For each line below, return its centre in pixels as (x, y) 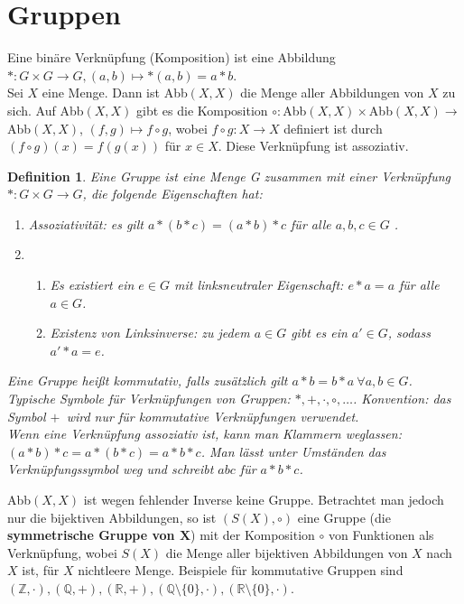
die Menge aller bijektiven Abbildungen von (287, 552)
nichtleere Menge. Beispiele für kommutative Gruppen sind (241, 570)
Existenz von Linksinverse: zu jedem (150, 333)
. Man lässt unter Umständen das (293, 451)
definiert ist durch (333, 128)
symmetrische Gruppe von (91, 535)
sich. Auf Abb (46, 110)
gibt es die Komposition (202, 110)
